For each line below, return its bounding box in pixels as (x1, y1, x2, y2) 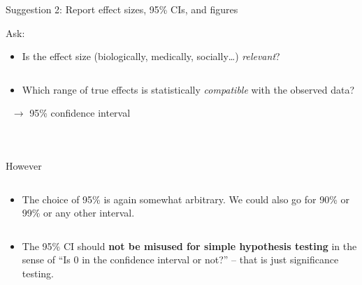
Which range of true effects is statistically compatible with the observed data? (22, 82, 355, 96)
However (6, 158, 42, 173)
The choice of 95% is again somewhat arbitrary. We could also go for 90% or (22, 191, 350, 206)
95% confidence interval (29, 105, 131, 120)
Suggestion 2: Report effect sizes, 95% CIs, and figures (6, 2, 238, 16)
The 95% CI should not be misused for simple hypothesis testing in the (22, 238, 357, 253)
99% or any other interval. (22, 205, 135, 220)
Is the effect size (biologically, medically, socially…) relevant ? (22, 49, 280, 64)
